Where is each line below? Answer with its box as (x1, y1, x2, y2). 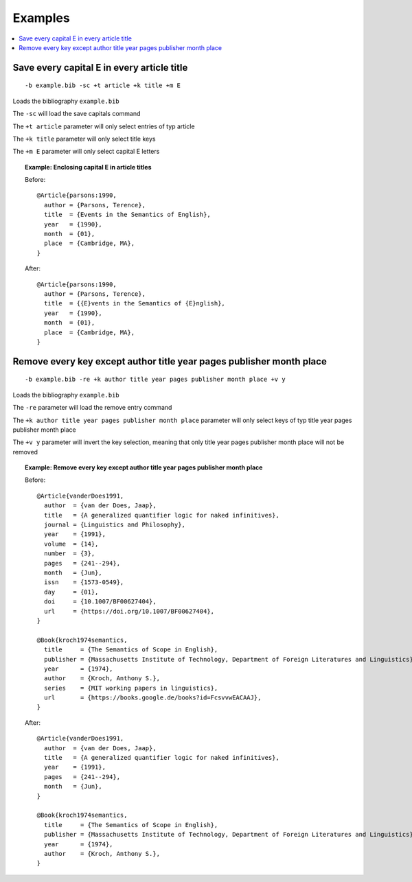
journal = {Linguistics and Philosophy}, (43, 521, 185, 529)
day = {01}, (43, 588, 99, 596)
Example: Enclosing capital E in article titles (25, 163, 152, 171)
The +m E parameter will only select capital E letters (12, 148, 160, 156)
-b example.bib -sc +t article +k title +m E (25, 82, 181, 89)
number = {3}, (43, 550, 95, 557)
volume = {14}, (43, 539, 99, 548)
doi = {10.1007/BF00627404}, (43, 598, 157, 605)
